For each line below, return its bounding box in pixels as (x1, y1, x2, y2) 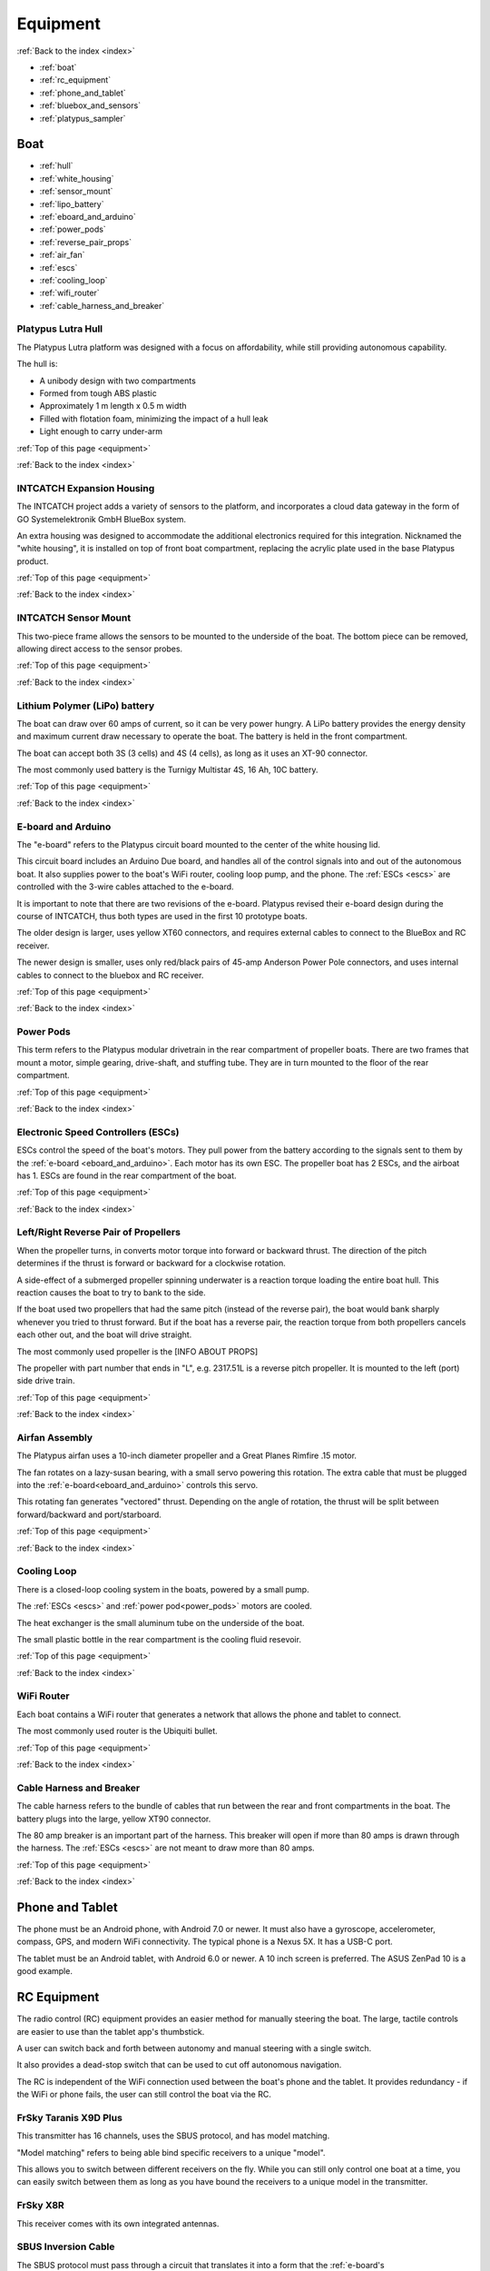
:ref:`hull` (39, 160, 73, 172)
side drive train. (16, 1375, 75, 1386)
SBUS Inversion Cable (16, 2240, 115, 2253)
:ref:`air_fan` (39, 250, 85, 261)
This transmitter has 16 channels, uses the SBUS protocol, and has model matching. (16, 2130, 330, 2141)
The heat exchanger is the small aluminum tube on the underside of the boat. (16, 1617, 305, 1628)
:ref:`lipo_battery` (39, 198, 104, 209)
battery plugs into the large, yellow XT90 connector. (16, 1813, 211, 1824)
